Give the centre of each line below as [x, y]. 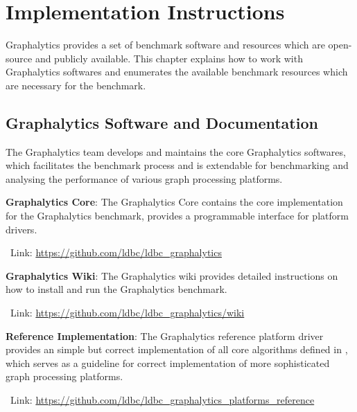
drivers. [21, 229]
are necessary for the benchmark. [76, 85]
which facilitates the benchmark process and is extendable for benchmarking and [177, 165]
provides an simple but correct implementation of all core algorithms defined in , [177, 349]
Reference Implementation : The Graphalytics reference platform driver [165, 335]
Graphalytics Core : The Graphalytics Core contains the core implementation [174, 202]
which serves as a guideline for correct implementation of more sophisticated [168, 362]
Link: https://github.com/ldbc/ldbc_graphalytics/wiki [127, 313]
